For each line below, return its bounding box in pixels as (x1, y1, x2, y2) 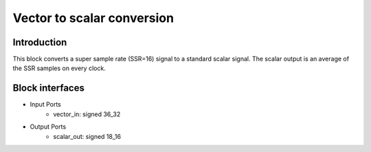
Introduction (12, 36, 67, 48)
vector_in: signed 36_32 (53, 110, 121, 118)
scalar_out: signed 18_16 (53, 132, 122, 140)
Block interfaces (12, 83, 85, 94)
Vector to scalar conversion (12, 10, 175, 25)
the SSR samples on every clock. (12, 64, 106, 72)
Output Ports (30, 122, 67, 131)
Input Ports (30, 100, 61, 109)
